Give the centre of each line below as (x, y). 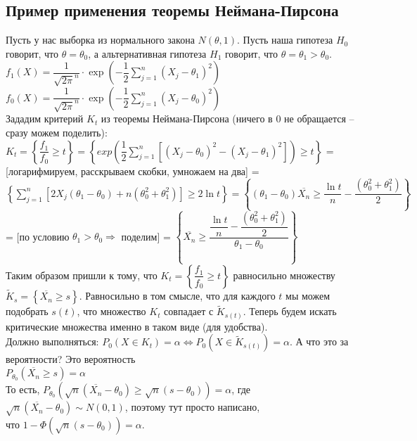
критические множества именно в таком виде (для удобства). (137, 326)
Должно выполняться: (52, 341)
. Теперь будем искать (290, 311)
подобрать (27, 311)
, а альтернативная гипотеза (147, 53)
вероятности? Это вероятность (71, 359)
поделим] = (146, 236)
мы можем (308, 296)
